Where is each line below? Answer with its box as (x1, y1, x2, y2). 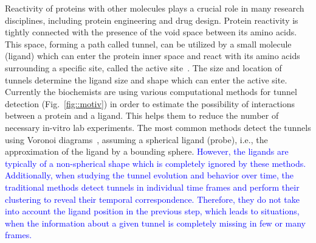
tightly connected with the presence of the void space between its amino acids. (5, 26, 297, 38)
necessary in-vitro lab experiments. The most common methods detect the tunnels (5, 121, 311, 133)
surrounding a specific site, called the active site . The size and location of (5, 61, 282, 74)
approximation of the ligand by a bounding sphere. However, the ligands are (5, 145, 289, 158)
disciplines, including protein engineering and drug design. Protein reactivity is (5, 13, 298, 26)
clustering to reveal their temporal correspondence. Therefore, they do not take (5, 192, 300, 205)
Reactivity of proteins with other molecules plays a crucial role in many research (5, 2, 304, 14)
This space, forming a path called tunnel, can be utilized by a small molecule (5, 37, 292, 50)
